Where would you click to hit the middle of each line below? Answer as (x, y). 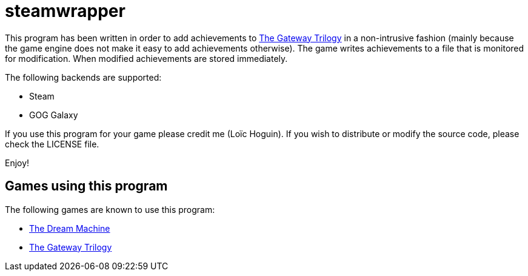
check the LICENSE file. (52, 144)
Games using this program (86, 186)
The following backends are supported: (83, 77)
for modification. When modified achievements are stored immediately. (146, 58)
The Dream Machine (70, 228)
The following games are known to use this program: (110, 209)
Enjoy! (17, 163)
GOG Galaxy (54, 115)
